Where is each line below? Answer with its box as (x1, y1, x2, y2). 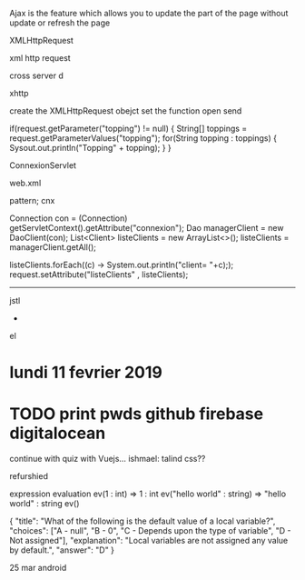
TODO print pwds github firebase (9, 404, 264, 425)
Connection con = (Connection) (9, 213, 128, 224)
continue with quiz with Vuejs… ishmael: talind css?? (9, 454, 206, 465)
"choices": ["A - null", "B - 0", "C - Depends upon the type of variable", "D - (9, 525, 291, 536)
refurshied (9, 471, 48, 482)
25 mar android (9, 563, 67, 574)
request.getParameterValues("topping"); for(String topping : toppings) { (9, 133, 277, 144)
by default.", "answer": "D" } (9, 545, 115, 555)
